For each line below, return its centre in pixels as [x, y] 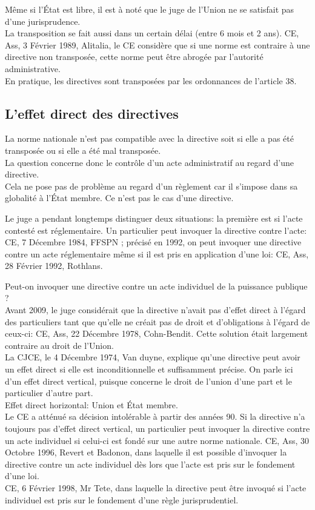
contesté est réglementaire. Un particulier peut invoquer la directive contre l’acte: [156, 230]
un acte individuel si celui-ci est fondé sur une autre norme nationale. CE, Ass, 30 [157, 440]
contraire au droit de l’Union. [59, 345]
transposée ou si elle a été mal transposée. [83, 150]
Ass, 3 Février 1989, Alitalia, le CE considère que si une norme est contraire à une [157, 45]
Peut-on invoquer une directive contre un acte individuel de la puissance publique [156, 286]
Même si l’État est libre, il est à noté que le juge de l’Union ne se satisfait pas [150, 9]
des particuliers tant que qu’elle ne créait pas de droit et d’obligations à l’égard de [157, 321]
